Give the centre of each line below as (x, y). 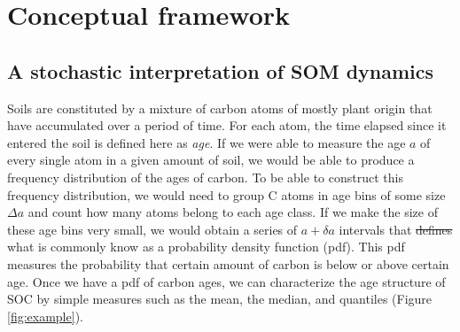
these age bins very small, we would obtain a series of (152, 229)
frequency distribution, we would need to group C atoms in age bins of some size (226, 194)
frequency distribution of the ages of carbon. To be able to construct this (205, 177)
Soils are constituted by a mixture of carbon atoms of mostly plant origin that (220, 108)
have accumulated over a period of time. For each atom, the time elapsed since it (227, 125)
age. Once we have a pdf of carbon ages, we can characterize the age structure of (226, 281)
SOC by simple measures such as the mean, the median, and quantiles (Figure (220, 299)
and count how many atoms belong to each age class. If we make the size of (233, 212)
